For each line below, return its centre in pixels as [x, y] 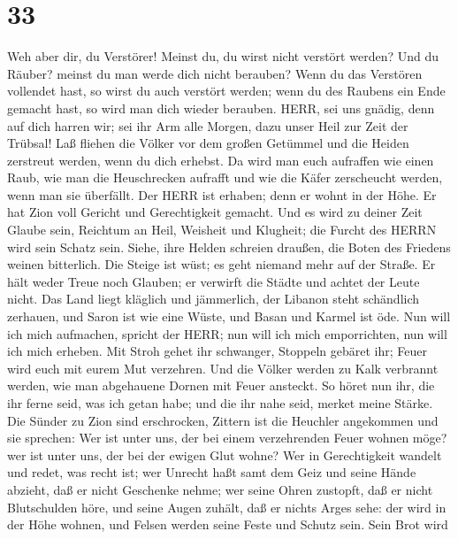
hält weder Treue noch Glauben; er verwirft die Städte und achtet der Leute [214, 281]
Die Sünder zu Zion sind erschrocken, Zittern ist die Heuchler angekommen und [223, 420]
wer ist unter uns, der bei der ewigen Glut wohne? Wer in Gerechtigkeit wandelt [225, 454]
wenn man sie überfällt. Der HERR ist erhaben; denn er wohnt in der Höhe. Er [222, 194]
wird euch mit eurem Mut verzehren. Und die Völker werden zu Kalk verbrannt [223, 368]
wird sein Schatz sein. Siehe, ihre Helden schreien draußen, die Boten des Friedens [229, 246]
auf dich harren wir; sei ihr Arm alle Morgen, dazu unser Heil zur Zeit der [208, 125]
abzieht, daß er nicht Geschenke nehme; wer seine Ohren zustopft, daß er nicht [220, 489]
